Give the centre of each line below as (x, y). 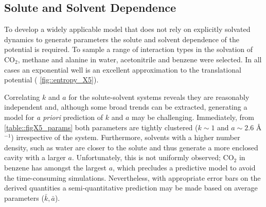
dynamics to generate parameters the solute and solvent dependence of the (122, 39)
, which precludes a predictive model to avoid (184, 167)
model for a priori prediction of (54, 117)
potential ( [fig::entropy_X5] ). (51, 80)
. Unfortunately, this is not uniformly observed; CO (153, 157)
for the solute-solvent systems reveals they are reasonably (159, 97)
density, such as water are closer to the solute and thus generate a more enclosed (131, 147)
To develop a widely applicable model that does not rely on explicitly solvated (127, 29)
